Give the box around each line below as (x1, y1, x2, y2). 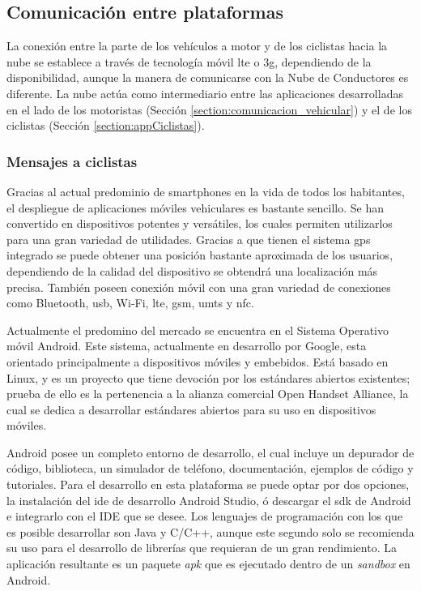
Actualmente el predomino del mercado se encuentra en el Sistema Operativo (6, 321, 389, 338)
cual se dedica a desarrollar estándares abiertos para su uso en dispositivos (6, 400, 376, 418)
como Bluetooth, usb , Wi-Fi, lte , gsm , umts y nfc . (6, 294, 254, 311)
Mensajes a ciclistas (6, 151, 138, 171)
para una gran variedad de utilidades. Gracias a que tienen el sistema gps (6, 230, 371, 247)
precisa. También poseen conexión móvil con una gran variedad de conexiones (6, 278, 391, 295)
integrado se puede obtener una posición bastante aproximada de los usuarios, (6, 246, 393, 263)
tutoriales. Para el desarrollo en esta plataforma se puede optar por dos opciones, (6, 476, 410, 493)
